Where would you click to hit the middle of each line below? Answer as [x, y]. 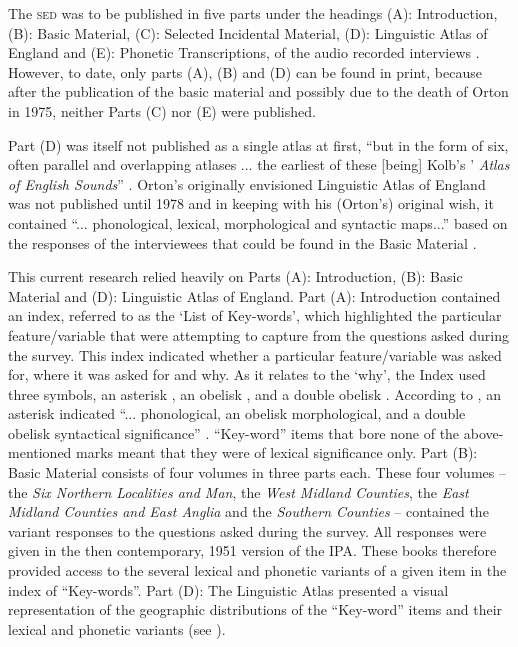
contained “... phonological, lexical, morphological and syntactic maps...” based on [258, 222]
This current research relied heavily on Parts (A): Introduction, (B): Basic [235, 276]
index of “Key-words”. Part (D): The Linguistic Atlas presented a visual [228, 589]
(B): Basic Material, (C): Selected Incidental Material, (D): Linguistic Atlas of [248, 32]
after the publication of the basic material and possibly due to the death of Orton [258, 91]
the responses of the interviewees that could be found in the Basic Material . [242, 242]
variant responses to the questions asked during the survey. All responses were [247, 530]
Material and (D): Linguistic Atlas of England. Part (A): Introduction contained [254, 295]
